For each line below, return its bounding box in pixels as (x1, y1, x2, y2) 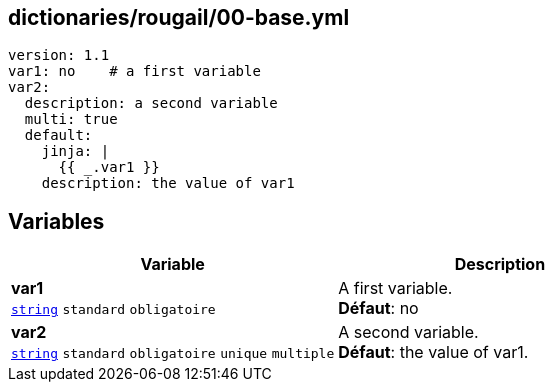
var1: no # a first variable (8, 63, 261, 80)
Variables (8, 208, 105, 234)
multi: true (24, 111, 118, 128)
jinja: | (41, 143, 110, 160)
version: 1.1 (8, 47, 110, 64)
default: (24, 127, 93, 144)
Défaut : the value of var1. (338, 342, 529, 363)
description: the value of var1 (41, 175, 295, 192)
